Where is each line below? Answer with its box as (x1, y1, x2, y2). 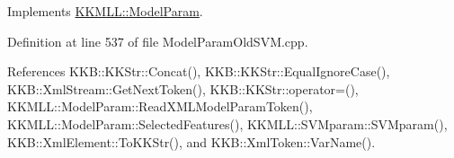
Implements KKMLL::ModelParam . (7, 2, 203, 20)
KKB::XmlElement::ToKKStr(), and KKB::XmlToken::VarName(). (7, 132, 376, 151)
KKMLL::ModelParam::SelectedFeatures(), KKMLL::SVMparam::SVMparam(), (7, 114, 448, 133)
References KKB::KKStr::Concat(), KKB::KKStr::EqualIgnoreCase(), (7, 62, 390, 81)
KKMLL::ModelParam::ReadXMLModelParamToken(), (7, 97, 313, 116)
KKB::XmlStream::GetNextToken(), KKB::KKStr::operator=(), (7, 79, 359, 98)
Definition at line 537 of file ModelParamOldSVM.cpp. (7, 31, 308, 50)
